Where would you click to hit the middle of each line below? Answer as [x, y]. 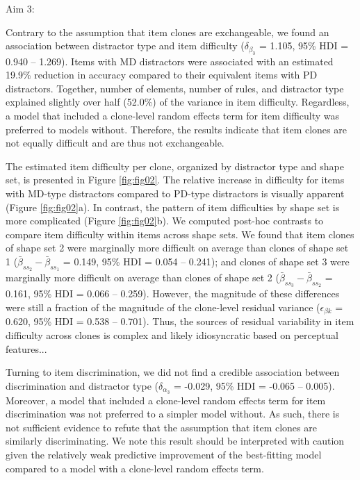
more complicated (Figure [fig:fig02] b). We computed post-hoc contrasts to [165, 221]
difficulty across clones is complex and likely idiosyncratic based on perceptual [172, 334]
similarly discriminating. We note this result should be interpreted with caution [175, 441]
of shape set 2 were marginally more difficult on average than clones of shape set [177, 248]
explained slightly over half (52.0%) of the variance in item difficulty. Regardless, [178, 102]
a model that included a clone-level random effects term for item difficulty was [173, 115]
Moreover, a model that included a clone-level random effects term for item [166, 400]
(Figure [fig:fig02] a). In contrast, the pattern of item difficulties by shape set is [173, 207]
